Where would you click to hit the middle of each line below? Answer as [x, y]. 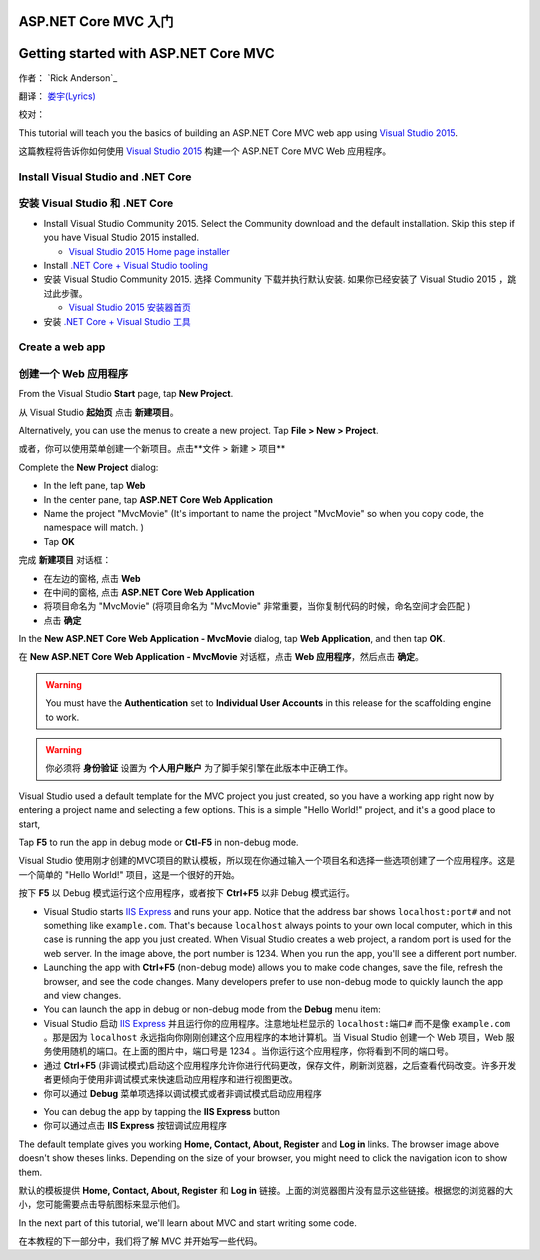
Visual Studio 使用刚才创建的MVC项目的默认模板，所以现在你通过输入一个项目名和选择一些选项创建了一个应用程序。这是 [267, 861]
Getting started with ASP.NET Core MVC [146, 53]
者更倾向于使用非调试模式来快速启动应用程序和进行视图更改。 [170, 1079]
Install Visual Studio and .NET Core [105, 177]
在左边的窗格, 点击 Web [92, 578]
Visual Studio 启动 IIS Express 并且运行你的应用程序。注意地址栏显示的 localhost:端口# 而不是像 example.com [277, 1023]
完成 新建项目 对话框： [65, 560]
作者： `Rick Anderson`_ [68, 77]
